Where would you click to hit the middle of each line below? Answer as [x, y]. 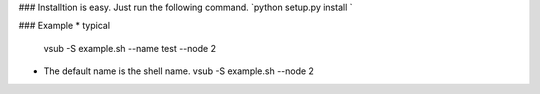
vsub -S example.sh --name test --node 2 [130, 48]
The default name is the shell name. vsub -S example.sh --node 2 [179, 71]
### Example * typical [64, 26]
